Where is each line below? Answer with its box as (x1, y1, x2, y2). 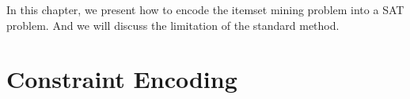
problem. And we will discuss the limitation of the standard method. (6, 16, 340, 33)
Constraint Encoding (6, 63, 237, 95)
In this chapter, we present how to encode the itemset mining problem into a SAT (6, 2, 404, 17)
